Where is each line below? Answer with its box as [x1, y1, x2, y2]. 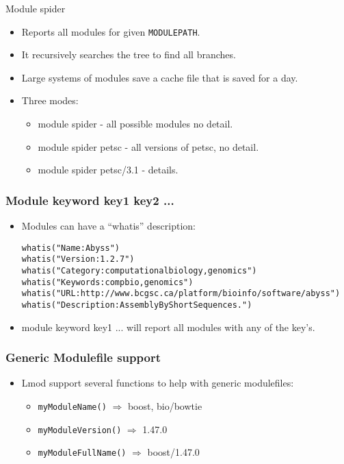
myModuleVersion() [38, 425, 122, 435]
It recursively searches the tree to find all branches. [21, 47, 236, 62]
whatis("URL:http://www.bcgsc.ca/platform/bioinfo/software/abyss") [21, 289, 341, 299]
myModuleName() [38, 402, 107, 412]
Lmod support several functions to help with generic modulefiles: [21, 376, 294, 390]
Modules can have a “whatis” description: [21, 219, 196, 233]
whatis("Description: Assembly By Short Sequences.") [21, 300, 252, 310]
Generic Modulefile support [5, 349, 161, 366]
